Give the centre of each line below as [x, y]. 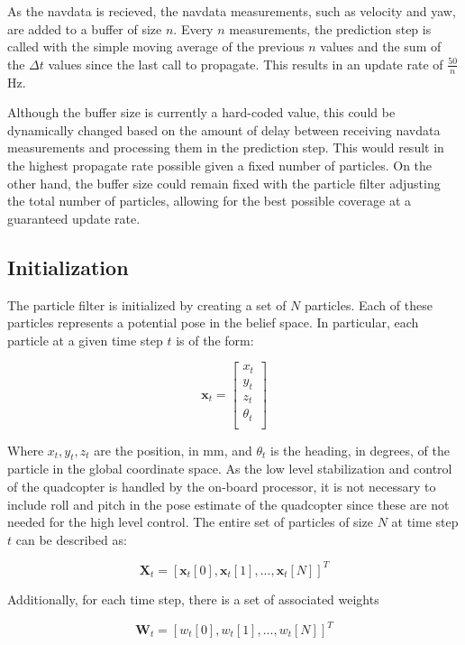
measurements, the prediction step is [330, 28]
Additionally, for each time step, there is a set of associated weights [193, 599]
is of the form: [215, 340]
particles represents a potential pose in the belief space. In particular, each [213, 322]
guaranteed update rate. [74, 218]
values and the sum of [381, 46]
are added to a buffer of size [85, 28]
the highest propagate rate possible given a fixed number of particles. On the [220, 165]
